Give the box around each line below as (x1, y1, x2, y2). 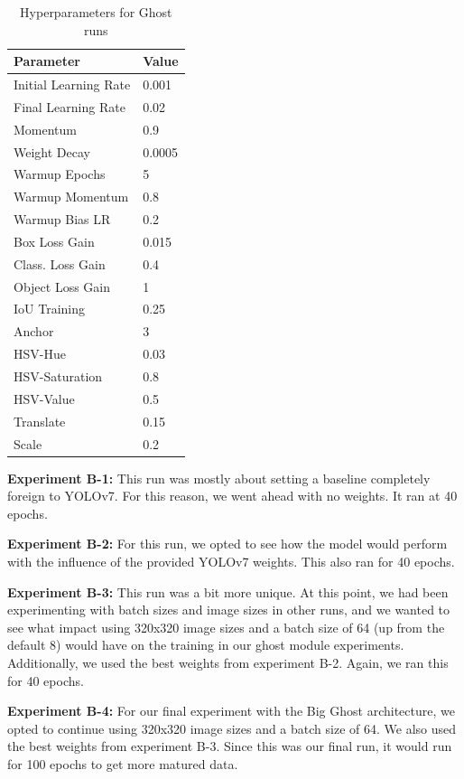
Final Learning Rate (14, 97, 125, 116)
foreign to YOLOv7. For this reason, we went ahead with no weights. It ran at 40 (7, 486, 458, 505)
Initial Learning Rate (14, 75, 131, 94)
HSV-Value (14, 389, 75, 408)
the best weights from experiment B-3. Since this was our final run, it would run (7, 737, 452, 756)
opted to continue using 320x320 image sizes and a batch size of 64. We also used (7, 718, 457, 737)
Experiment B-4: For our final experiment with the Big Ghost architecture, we (7, 701, 455, 720)
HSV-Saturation (14, 367, 103, 385)
